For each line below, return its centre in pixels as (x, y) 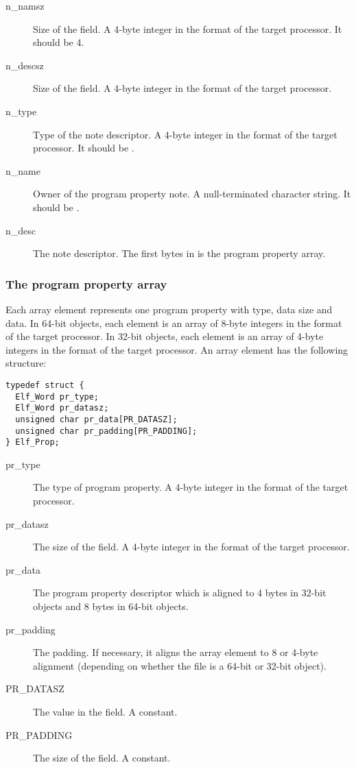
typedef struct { (45, 385)
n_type (21, 111)
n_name (23, 170)
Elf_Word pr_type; (57, 397)
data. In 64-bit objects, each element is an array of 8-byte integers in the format (174, 322)
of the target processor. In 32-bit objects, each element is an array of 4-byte (165, 336)
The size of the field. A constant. (102, 758)
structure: (26, 363)
